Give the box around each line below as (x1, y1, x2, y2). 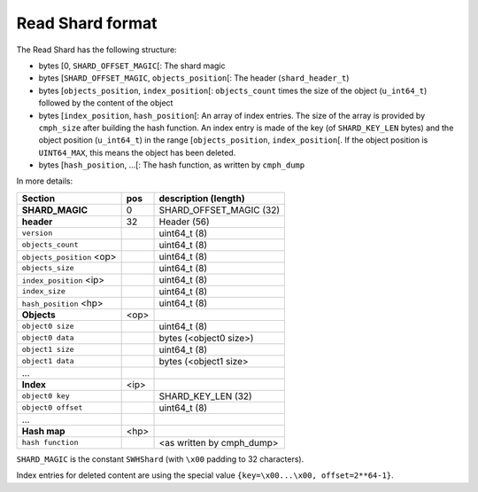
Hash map (21, 425, 66, 437)
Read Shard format (16, 13, 158, 33)
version (21, 229, 53, 238)
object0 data (21, 333, 74, 343)
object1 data (21, 356, 74, 366)
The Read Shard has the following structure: (16, 44, 177, 55)
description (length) (158, 191, 245, 204)
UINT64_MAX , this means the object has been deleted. (38, 147, 236, 158)
